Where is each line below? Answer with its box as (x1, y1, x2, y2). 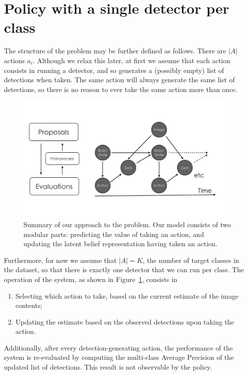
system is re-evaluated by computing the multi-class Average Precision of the (4, 352, 234, 362)
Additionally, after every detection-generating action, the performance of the (4, 342, 233, 352)
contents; (15, 300, 43, 310)
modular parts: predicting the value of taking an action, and (23, 229, 204, 239)
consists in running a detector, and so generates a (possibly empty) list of (4, 65, 224, 75)
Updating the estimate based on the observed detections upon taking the (15, 316, 234, 327)
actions (4, 55, 25, 65)
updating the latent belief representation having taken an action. (23, 238, 218, 249)
